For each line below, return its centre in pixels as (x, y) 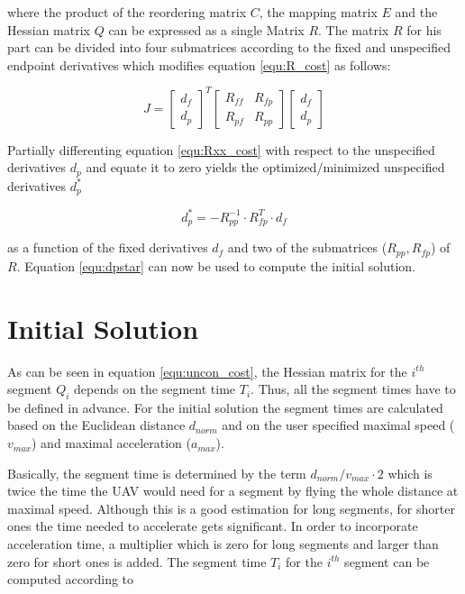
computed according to (71, 579)
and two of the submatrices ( (307, 247)
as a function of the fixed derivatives (108, 247)
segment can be (387, 561)
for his (424, 29)
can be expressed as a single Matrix (206, 29)
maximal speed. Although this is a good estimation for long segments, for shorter (231, 508)
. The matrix (354, 29)
